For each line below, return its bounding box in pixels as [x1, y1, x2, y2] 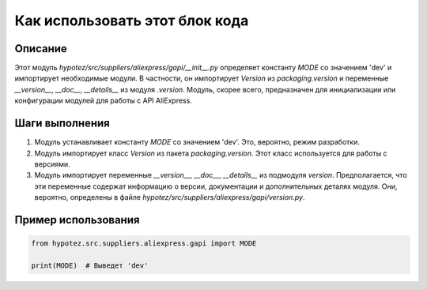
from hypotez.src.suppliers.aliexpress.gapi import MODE [31, 239, 257, 248]
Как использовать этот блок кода [14, 12, 249, 29]
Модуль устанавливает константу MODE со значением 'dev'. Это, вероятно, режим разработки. [34, 137, 360, 147]
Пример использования [14, 213, 140, 227]
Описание [14, 42, 67, 55]
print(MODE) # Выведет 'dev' [31, 261, 149, 270]
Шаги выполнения [14, 117, 110, 130]
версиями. [34, 159, 70, 169]
